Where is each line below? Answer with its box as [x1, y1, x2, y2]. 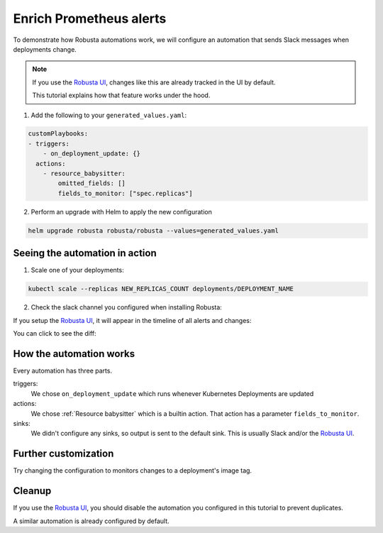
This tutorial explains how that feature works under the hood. [32, 91, 211, 99]
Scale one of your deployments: [30, 266, 124, 275]
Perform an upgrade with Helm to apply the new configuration [30, 207, 212, 216]
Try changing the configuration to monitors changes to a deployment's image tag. [13, 466, 252, 475]
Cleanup [13, 485, 52, 497]
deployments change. [13, 45, 77, 53]
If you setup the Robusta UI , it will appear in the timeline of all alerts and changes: [13, 316, 252, 324]
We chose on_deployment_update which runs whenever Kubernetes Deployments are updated [30, 389, 314, 397]
